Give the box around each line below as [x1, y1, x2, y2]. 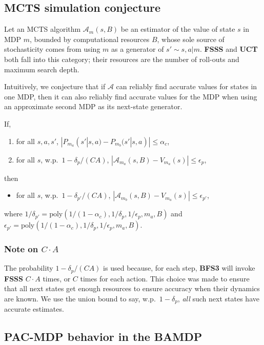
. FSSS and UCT [200, 44, 258, 54]
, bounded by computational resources [30, 33, 150, 44]
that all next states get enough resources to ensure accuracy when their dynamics [4, 283, 260, 294]
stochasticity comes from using [4, 44, 100, 54]
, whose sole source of [157, 33, 225, 44]
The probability [4, 262, 53, 273]
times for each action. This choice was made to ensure [80, 273, 250, 283]
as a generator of [111, 44, 164, 54]
